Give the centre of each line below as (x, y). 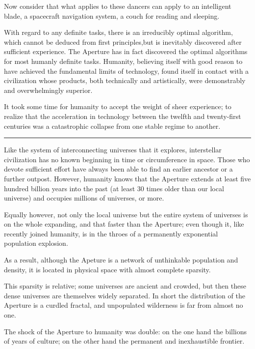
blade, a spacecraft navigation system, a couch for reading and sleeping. (112, 15)
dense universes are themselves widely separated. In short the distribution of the (125, 295)
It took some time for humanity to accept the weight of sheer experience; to (118, 106)
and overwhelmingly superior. (48, 90)
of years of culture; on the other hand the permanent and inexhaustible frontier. (124, 341)
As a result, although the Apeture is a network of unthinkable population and (121, 260)
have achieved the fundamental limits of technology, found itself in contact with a (127, 71)
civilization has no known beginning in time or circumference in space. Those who (127, 159)
